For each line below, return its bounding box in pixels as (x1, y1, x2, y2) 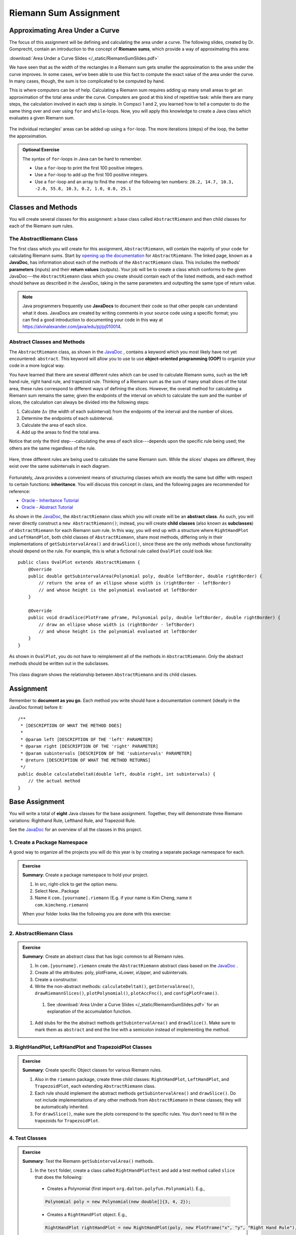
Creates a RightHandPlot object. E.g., (47, 1211, 127, 1217)
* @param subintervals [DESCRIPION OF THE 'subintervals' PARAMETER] (20, 750, 192, 756)
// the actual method (28, 778, 81, 784)
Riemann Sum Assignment (9, 7, 120, 18)
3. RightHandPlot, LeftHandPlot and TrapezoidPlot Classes (9, 1043, 152, 1050)
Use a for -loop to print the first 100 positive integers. (35, 165, 144, 170)
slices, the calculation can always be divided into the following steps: (9, 399, 150, 405)
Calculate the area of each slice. (21, 422, 87, 428)
